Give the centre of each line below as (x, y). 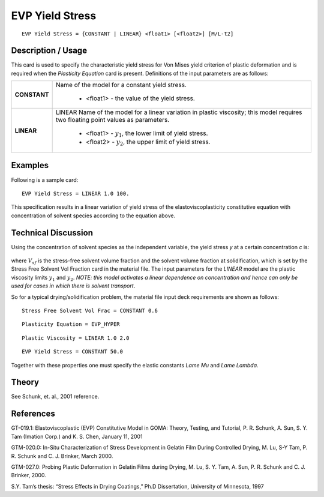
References (33, 414)
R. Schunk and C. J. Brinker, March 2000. (62, 456)
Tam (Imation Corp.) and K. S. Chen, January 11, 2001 (77, 436)
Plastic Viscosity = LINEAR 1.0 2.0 (76, 338)
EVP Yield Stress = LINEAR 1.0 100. (76, 193)
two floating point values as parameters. (113, 120)
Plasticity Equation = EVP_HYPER (71, 324)
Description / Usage (49, 51)
